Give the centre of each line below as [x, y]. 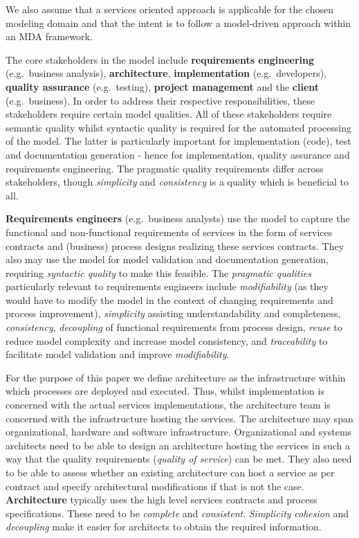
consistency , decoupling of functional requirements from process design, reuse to [174, 327]
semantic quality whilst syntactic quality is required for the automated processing [178, 127]
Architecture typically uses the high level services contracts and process [162, 500]
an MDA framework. [49, 36]
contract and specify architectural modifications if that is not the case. [155, 486]
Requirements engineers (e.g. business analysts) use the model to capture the [178, 218]
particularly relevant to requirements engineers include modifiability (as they [167, 286]
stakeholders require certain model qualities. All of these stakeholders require [169, 114]
